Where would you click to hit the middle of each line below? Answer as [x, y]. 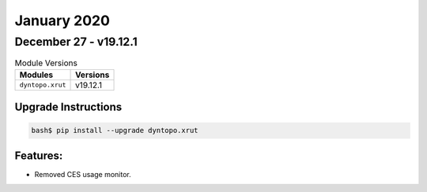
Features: [39, 155]
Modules [36, 75]
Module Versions [46, 63]
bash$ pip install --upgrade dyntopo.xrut [115, 131]
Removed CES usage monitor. [83, 174]
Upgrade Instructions [68, 107]
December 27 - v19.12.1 [76, 42]
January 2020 [62, 20]
